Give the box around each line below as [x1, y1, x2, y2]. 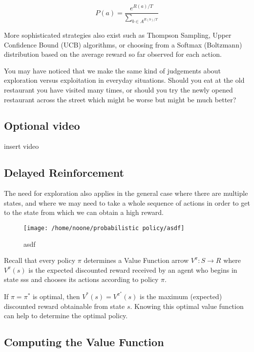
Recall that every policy [4, 255, 76, 265]
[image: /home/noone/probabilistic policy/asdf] [23, 224, 185, 232]
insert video [4, 141, 39, 151]
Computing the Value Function [4, 334, 164, 350]
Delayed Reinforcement [4, 165, 124, 180]
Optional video [4, 118, 80, 133]
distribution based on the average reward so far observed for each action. [4, 49, 222, 59]
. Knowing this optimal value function [130, 301, 244, 311]
